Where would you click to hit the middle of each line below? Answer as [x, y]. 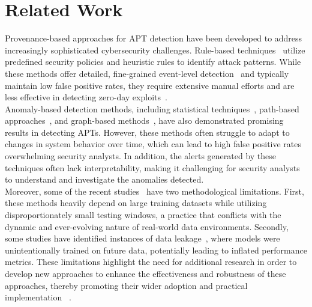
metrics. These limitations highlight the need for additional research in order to [151, 262]
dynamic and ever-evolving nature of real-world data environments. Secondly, [147, 226]
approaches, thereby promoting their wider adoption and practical [126, 285]
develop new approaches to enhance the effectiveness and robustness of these [145, 273]
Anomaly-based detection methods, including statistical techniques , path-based [152, 108]
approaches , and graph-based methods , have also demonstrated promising [144, 120]
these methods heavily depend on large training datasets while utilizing [136, 203]
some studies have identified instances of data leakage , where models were [142, 238]
